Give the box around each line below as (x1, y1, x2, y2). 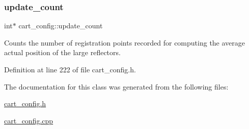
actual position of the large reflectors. (4, 47, 121, 58)
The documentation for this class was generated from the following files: (4, 81, 229, 92)
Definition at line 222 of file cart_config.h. (4, 64, 136, 74)
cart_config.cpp (4, 115, 53, 125)
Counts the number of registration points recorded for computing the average (4, 37, 245, 48)
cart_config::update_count (18, 20, 103, 31)
